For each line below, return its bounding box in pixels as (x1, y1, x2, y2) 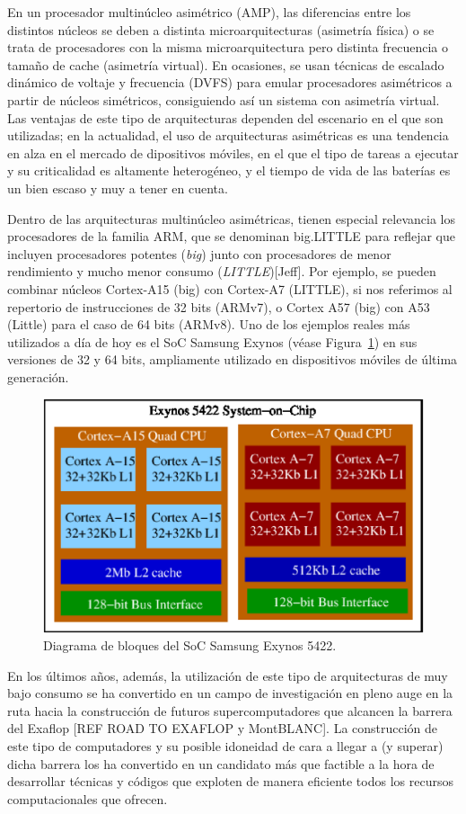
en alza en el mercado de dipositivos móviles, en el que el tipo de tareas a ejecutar (7, 143, 459, 162)
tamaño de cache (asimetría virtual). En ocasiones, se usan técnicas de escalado (7, 55, 444, 74)
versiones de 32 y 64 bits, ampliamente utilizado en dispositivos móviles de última (7, 350, 458, 369)
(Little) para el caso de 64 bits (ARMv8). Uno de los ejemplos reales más (7, 315, 410, 334)
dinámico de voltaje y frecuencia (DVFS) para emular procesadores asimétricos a (7, 73, 453, 92)
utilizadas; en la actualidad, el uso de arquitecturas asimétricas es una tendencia (7, 126, 449, 145)
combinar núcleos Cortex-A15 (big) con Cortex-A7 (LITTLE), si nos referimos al (7, 279, 453, 298)
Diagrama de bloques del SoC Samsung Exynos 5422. (43, 636, 337, 655)
